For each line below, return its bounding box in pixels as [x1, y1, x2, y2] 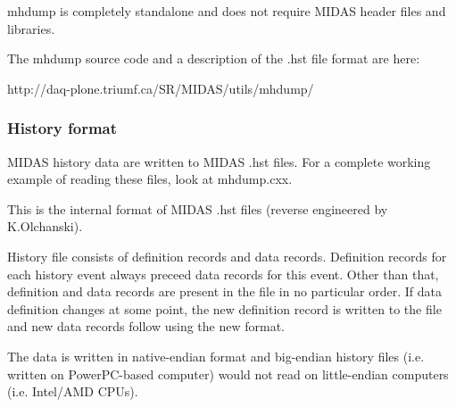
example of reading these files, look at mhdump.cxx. [7, 170, 293, 188]
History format [7, 117, 118, 139]
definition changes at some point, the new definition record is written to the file [7, 299, 442, 318]
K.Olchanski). [7, 217, 83, 236]
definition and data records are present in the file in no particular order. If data [7, 282, 443, 301]
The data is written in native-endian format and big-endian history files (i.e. [7, 346, 425, 365]
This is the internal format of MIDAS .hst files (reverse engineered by [7, 199, 388, 218]
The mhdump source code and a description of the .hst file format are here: [7, 49, 420, 68]
